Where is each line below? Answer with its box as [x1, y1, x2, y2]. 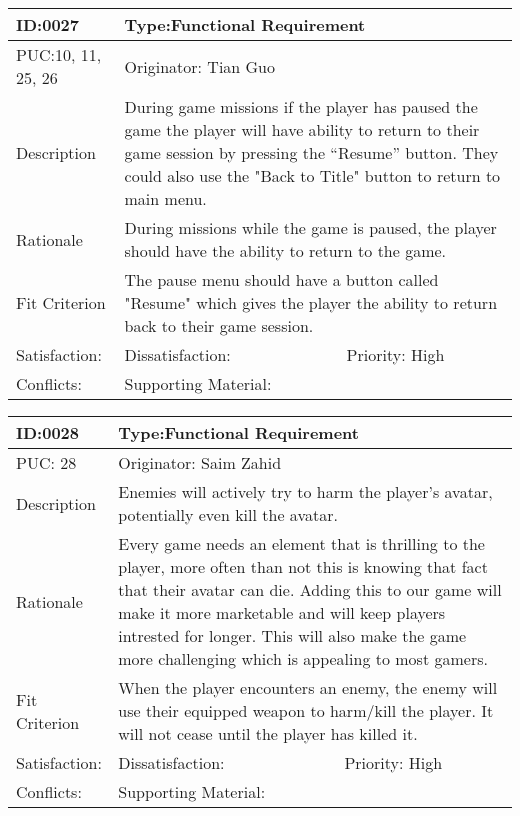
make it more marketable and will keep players [118, 601, 446, 624]
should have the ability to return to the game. [124, 239, 447, 262]
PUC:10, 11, [16, 43, 102, 66]
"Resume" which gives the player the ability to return [124, 291, 498, 314]
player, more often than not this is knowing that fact [118, 555, 488, 578]
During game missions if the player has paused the [124, 95, 478, 118]
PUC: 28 [16, 451, 77, 474]
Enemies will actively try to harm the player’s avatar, [118, 480, 493, 503]
